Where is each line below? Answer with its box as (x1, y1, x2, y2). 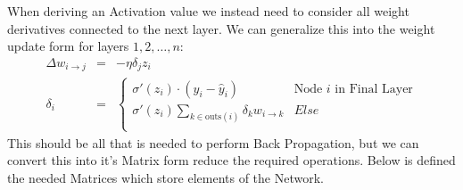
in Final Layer (335, 82, 413, 95)
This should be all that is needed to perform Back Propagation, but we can (7, 133, 419, 152)
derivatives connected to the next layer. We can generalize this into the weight (7, 19, 435, 37)
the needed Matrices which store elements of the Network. (7, 168, 324, 186)
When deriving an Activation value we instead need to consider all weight (7, 2, 409, 20)
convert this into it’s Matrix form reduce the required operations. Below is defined (7, 151, 456, 169)
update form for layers (7, 37, 129, 55)
